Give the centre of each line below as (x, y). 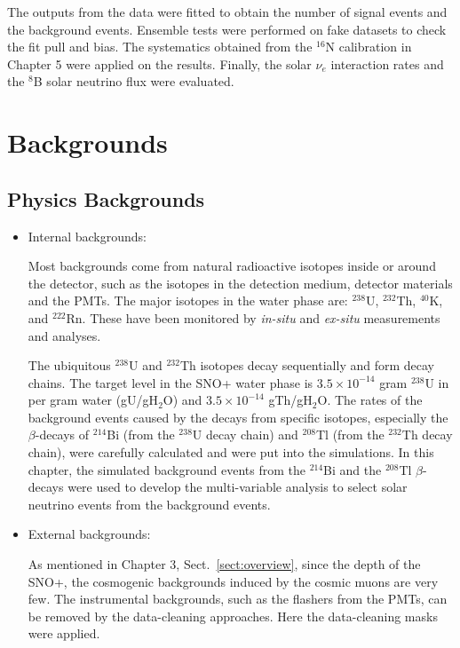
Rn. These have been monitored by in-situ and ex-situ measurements (253, 317)
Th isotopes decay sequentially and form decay (307, 365)
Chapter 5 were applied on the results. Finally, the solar (159, 63)
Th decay (427, 435)
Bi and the (353, 469)
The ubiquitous (69, 365)
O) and (182, 400)
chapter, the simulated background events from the (167, 469)
